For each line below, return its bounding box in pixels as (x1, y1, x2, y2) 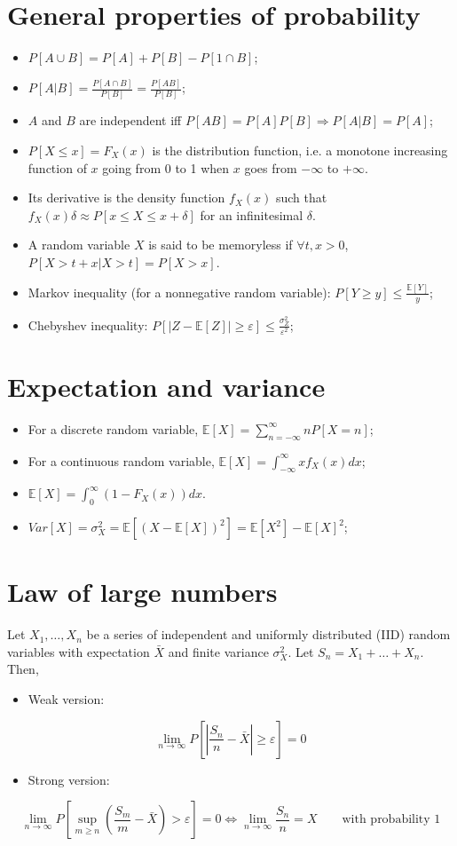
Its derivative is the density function (28, 188, 225, 207)
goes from (244, 158, 297, 177)
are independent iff (79, 111, 182, 130)
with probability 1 (342, 813, 441, 826)
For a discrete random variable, (28, 419, 199, 438)
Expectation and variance (7, 368, 326, 404)
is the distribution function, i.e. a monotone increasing (152, 140, 448, 159)
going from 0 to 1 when (102, 158, 230, 177)
